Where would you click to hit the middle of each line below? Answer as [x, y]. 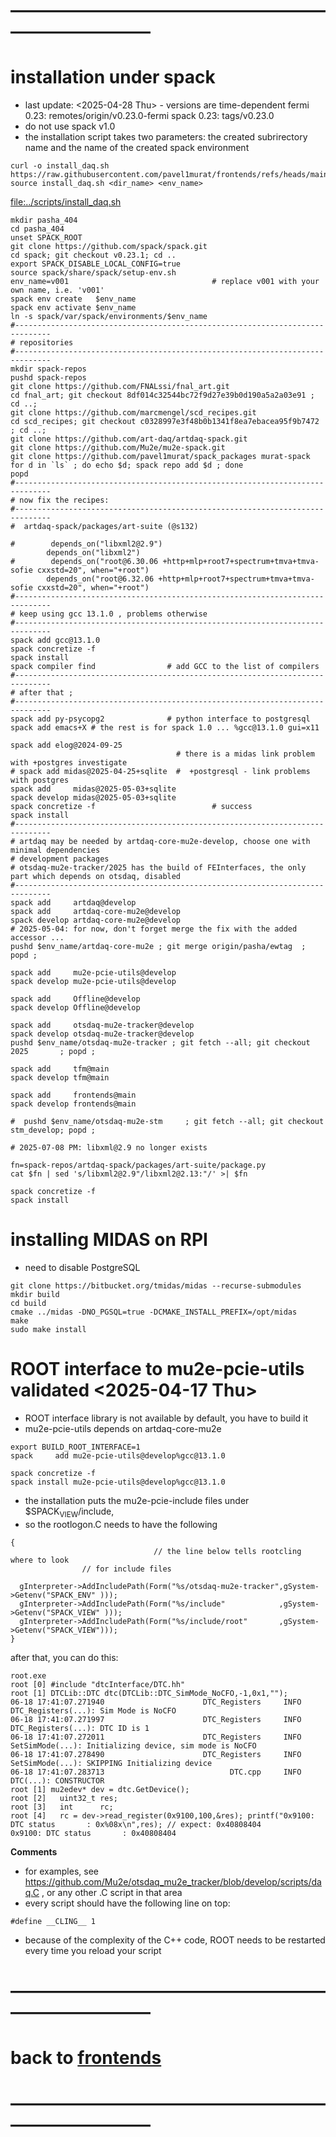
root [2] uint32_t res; [64, 1798]
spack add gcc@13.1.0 [55, 640]
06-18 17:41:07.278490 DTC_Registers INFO [156, 1754]
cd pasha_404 [37, 229]
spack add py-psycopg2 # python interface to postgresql [160, 719]
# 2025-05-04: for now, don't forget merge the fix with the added [154, 929]
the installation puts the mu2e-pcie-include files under [137, 1500]
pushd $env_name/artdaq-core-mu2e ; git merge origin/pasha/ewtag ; [158, 947]
